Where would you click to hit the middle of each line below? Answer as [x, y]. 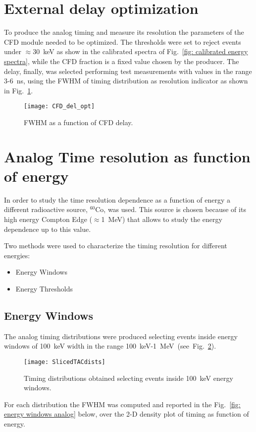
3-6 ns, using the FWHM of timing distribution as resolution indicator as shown [126, 81]
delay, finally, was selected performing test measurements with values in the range [128, 71]
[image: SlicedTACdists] [65, 362]
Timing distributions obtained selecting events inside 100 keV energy [128, 378]
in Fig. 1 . [19, 90]
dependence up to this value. [48, 229]
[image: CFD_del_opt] [59, 107]
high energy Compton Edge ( [48, 219]
